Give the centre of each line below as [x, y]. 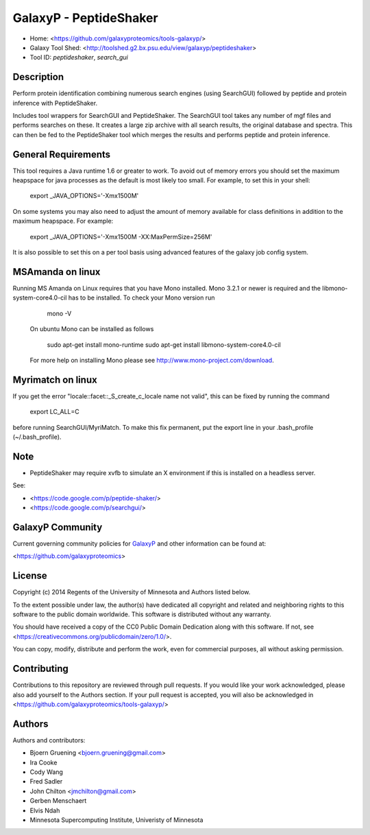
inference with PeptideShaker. [55, 103]
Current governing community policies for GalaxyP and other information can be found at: [139, 543]
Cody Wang [46, 772]
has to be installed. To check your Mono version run [141, 298]
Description [38, 77]
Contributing [40, 669]
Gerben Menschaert [58, 801]
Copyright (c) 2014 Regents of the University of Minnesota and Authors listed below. [132, 592]
